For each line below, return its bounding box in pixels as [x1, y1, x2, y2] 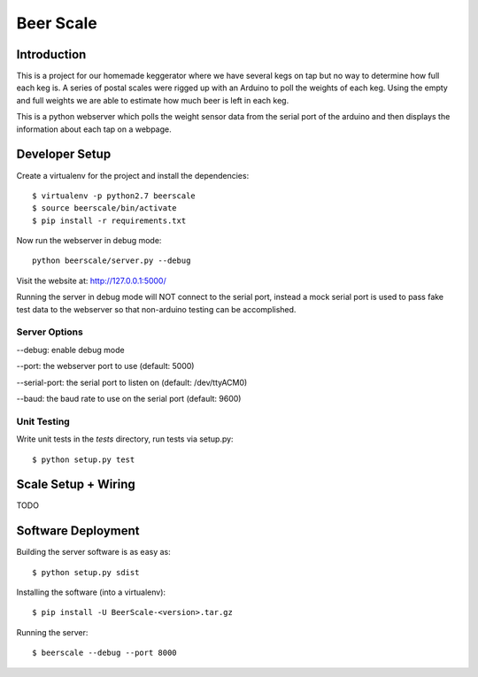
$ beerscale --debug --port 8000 [32, 648, 177, 658]
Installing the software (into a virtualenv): [16, 587, 166, 597]
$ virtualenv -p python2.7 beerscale [32, 190, 197, 201]
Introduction [16, 47, 87, 62]
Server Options [16, 326, 83, 338]
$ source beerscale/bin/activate [32, 204, 177, 213]
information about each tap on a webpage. [16, 124, 172, 135]
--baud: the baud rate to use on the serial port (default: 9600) [16, 393, 242, 404]
